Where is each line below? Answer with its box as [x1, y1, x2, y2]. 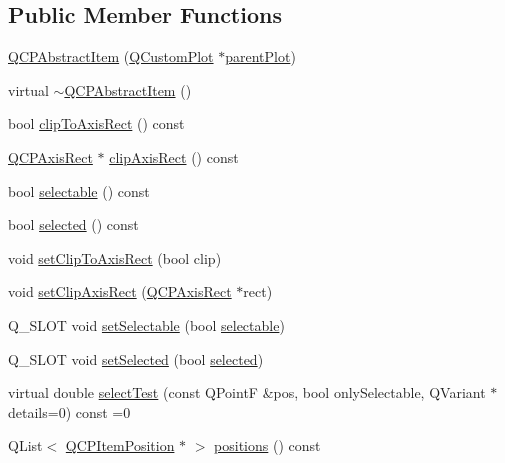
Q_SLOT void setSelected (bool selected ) [8, 348, 264, 369]
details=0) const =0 [8, 401, 131, 422]
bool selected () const [8, 214, 139, 235]
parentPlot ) [225, 46, 296, 67]
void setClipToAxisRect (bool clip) [8, 247, 222, 268]
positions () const [214, 435, 321, 456]
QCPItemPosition [65, 435, 175, 456]
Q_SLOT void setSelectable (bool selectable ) [8, 314, 285, 335]
